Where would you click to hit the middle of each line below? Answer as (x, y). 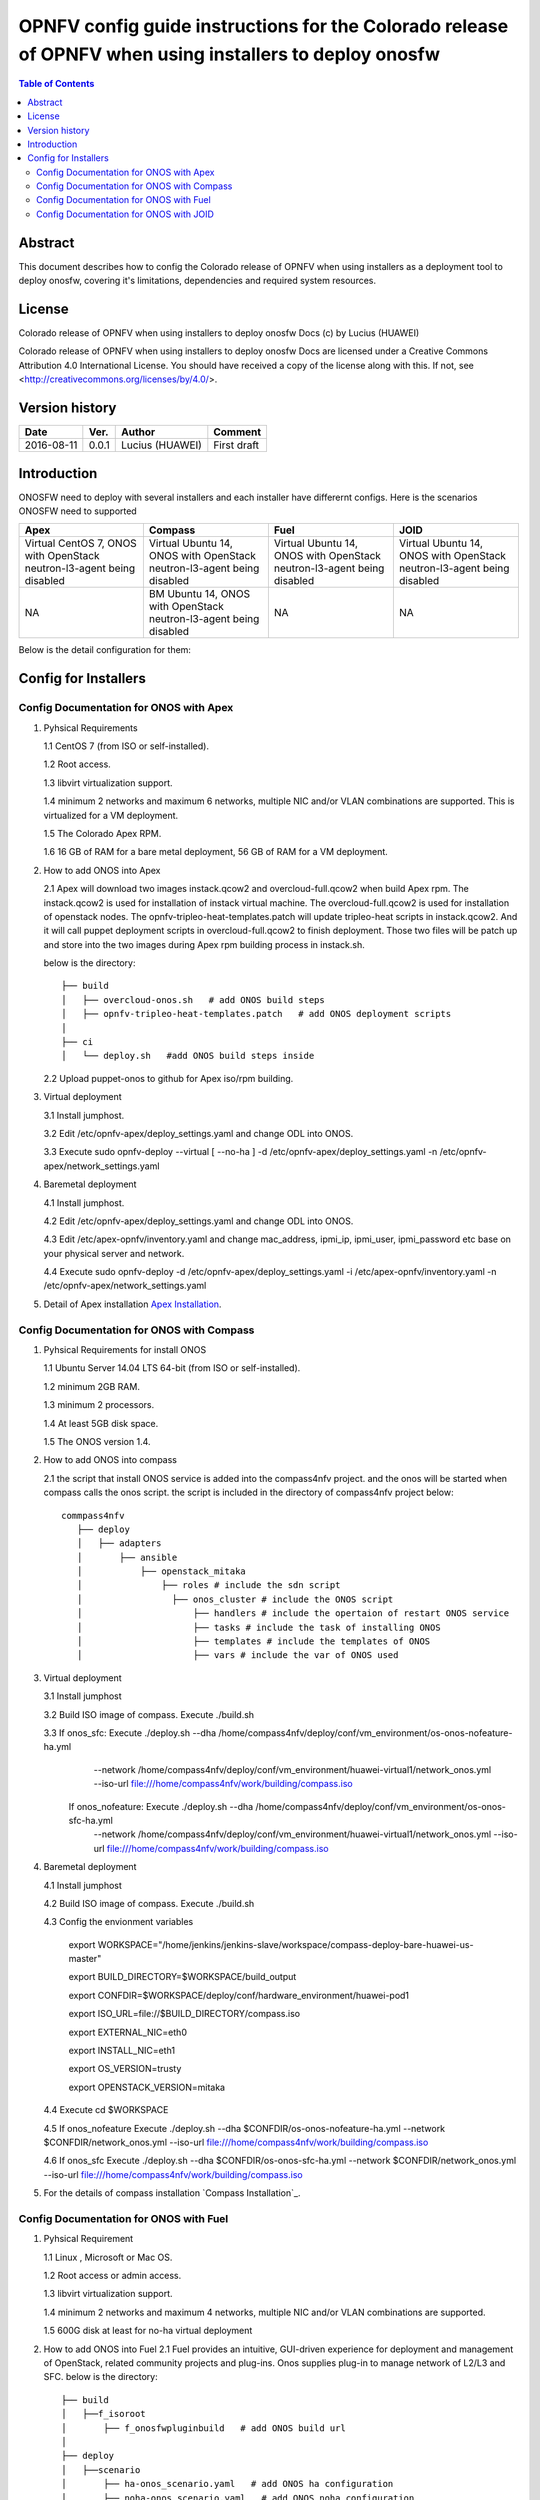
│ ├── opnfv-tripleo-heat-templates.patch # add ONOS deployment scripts (256, 1014)
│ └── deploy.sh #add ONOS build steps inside (188, 1056)
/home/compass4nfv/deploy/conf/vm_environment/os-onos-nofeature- (365, 1733)
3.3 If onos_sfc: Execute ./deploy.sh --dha (130, 1733)
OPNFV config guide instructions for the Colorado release (263, 26)
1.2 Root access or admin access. (112, 2276)
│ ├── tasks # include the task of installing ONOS (258, 1627)
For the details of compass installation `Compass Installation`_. (172, 2193)
